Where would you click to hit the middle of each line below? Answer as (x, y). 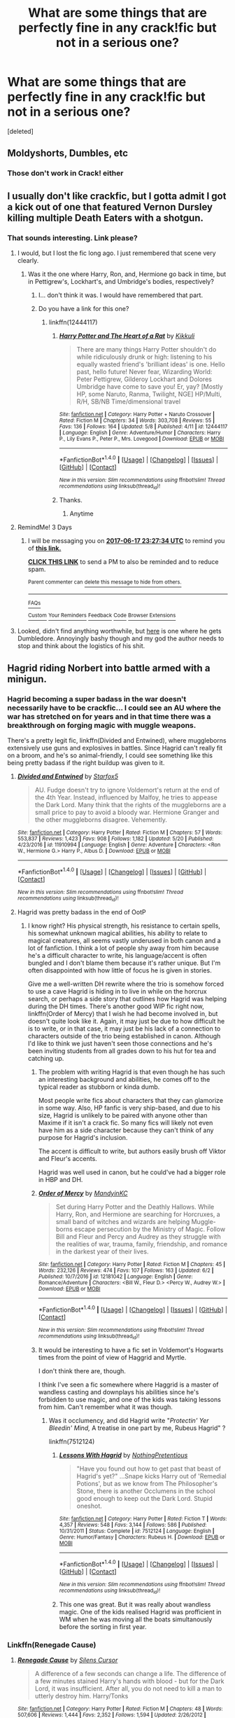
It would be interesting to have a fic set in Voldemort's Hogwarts (131, 1349)
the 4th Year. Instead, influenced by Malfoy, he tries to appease (126, 797)
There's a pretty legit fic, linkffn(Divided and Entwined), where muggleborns (117, 740)
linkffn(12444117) (73, 322)
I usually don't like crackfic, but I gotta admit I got (117, 196)
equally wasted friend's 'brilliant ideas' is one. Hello (151, 364)
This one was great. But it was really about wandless (135, 1604)
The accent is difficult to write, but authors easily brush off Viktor (132, 1151)
